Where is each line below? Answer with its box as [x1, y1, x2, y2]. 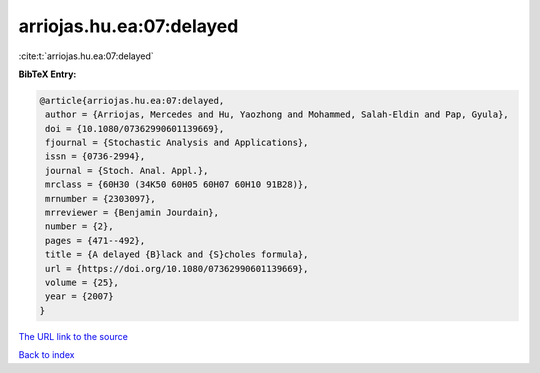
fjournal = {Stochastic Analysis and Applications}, [45, 137, 309, 149]
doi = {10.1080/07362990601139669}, [45, 123, 225, 134]
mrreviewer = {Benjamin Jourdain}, [45, 207, 220, 219]
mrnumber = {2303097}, [45, 193, 157, 204]
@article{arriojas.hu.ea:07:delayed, [39, 95, 225, 106]
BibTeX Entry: [18, 68, 77, 80]
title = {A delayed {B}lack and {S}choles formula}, [45, 249, 309, 260]
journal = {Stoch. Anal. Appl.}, [45, 165, 209, 176]
